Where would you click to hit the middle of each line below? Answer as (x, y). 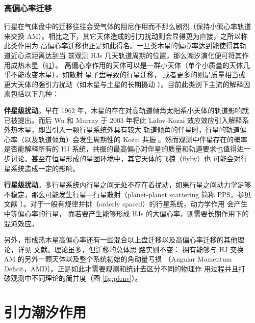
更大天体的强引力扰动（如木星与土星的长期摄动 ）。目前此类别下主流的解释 (124, 84)
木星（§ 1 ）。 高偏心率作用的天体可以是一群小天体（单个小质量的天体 (134, 65)
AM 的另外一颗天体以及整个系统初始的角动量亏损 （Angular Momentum (118, 259)
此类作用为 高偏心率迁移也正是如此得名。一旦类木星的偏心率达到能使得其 (122, 45)
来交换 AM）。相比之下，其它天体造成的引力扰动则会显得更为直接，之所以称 (126, 36)
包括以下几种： (35, 94)
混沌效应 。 (21, 223)
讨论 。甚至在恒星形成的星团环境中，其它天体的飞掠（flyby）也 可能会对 (126, 158)
